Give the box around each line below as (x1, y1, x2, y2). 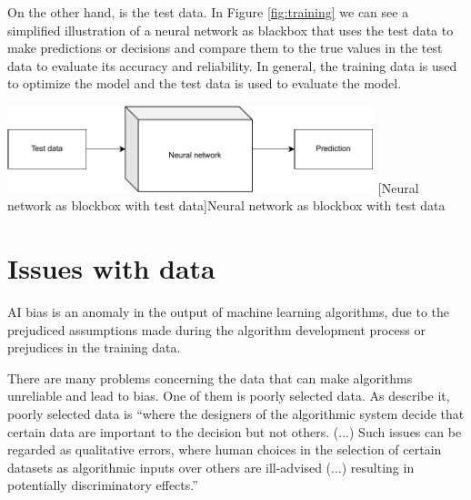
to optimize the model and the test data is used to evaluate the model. (7, 74, 402, 93)
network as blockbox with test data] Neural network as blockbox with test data (7, 196, 446, 215)
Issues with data (7, 250, 215, 287)
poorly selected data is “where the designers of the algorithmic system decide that (7, 404, 465, 423)
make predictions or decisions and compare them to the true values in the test (7, 38, 443, 57)
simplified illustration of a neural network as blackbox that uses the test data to (7, 20, 454, 39)
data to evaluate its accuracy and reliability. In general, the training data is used (7, 56, 457, 75)
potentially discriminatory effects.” (7, 475, 198, 495)
